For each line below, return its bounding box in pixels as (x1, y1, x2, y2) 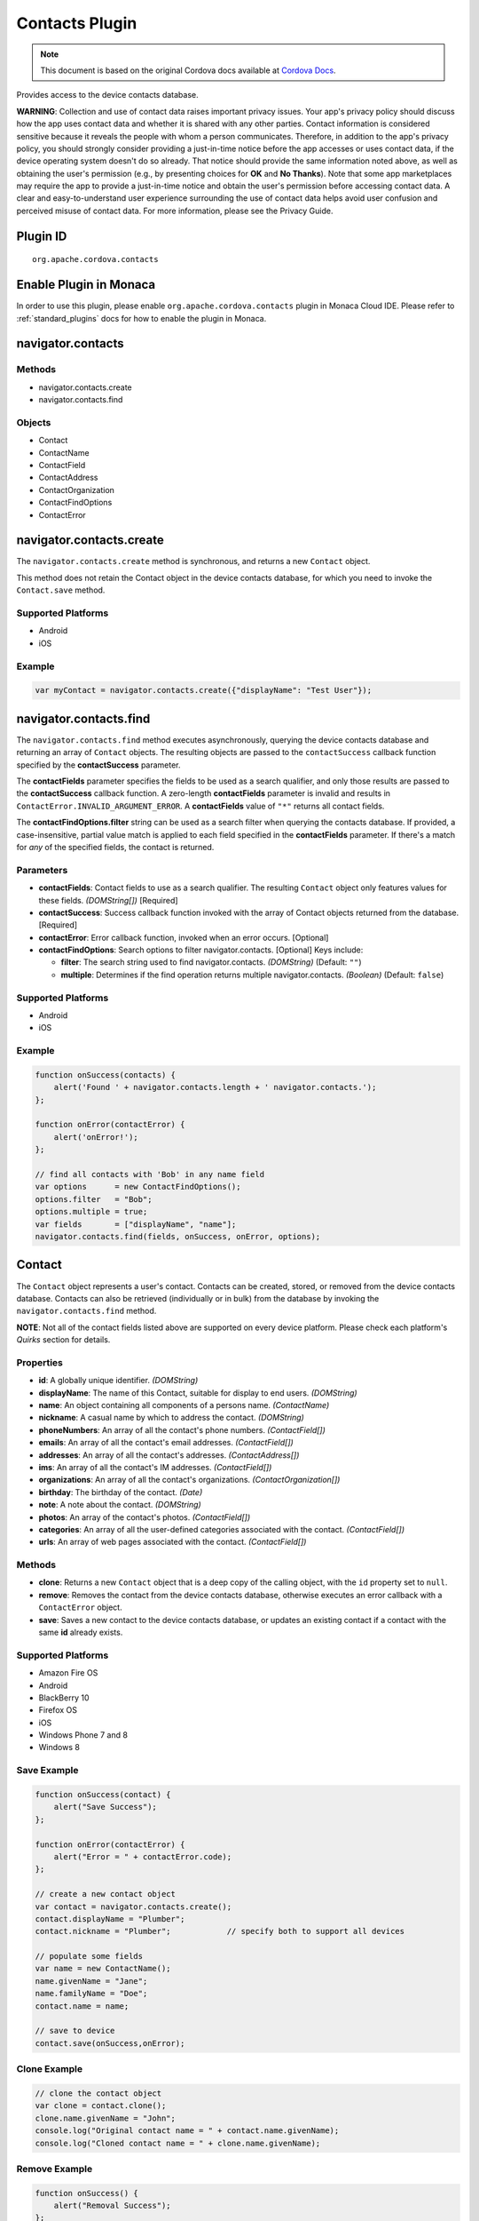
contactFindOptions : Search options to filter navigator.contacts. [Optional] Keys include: (38, 944, 364, 955)
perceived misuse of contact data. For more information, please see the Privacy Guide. (16, 205, 334, 216)
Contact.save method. (16, 585, 106, 595)
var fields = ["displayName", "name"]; (35, 1219, 237, 1230)
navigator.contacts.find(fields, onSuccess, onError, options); (35, 1231, 321, 1241)
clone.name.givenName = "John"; (35, 2113, 177, 2123)
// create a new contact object (35, 1889, 177, 1899)
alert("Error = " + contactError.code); (53, 1851, 232, 1861)
